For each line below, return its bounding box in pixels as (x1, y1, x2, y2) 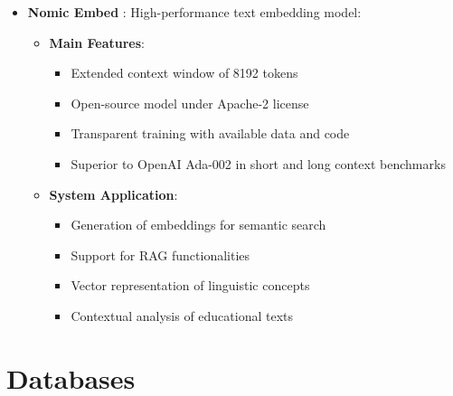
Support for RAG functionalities (71, 245, 250, 264)
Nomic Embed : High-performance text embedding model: (27, 3, 362, 21)
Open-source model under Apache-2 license (71, 93, 309, 112)
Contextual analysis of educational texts (71, 306, 294, 325)
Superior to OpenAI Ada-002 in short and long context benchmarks (71, 154, 446, 173)
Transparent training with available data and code (71, 124, 350, 143)
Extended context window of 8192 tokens (71, 63, 298, 82)
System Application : (49, 184, 178, 203)
